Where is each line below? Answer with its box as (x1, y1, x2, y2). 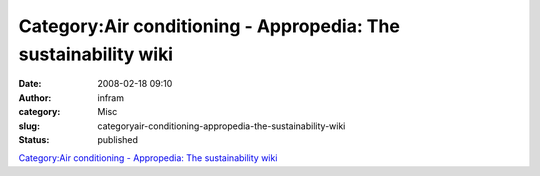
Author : (18, 91, 52, 104)
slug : (18, 120, 40, 132)
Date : (18, 78, 42, 90)
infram (97, 91, 125, 104)
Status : (18, 133, 50, 145)
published (97, 133, 139, 145)
